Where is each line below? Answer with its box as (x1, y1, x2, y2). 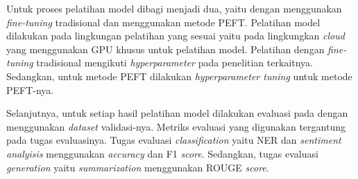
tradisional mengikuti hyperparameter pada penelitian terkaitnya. (36, 55, 313, 70)
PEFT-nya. (6, 82, 54, 97)
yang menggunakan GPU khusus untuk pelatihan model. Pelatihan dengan (6, 41, 325, 56)
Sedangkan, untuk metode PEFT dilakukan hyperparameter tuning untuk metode (6, 68, 352, 83)
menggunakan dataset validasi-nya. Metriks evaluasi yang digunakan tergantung (6, 119, 346, 133)
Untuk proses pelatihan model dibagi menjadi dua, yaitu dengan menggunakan (6, 1, 342, 15)
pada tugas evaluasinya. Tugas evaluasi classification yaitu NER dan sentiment (6, 133, 341, 147)
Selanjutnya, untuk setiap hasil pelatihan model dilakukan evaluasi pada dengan (6, 106, 348, 120)
